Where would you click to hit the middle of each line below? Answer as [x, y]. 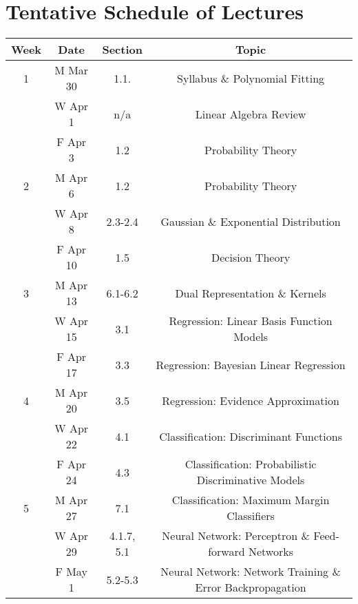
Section [122, 50]
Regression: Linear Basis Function [251, 321]
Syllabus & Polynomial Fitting [251, 78]
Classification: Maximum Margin [251, 500]
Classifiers [251, 516]
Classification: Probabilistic [251, 464]
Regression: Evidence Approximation [251, 400]
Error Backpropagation [251, 587]
